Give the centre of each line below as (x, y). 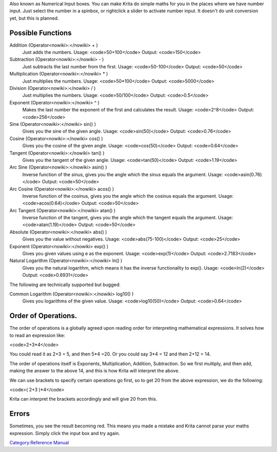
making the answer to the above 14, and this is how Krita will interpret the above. (94, 371)
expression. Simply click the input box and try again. (65, 433)
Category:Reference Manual (39, 443)
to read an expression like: (37, 335)
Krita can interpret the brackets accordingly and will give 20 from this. (83, 399)
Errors (20, 414)
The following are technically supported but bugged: (65, 285)
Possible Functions (41, 33)
